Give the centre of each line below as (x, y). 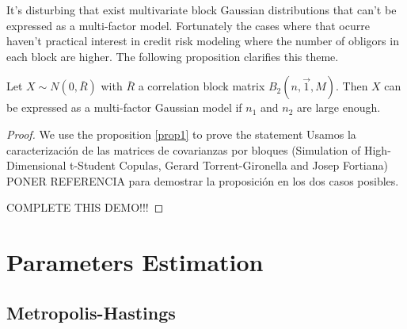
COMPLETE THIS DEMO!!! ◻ (85, 207)
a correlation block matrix (202, 86)
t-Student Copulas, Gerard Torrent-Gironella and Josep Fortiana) (228, 165)
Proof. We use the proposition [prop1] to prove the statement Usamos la (181, 134)
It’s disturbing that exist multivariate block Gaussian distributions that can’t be (202, 10)
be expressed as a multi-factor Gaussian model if (124, 107)
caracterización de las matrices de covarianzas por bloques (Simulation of (184, 149)
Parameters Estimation (135, 262)
